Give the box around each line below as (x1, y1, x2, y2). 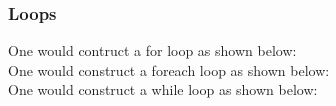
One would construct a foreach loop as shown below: (8, 59, 330, 80)
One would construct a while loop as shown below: (8, 79, 318, 100)
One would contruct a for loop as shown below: (8, 40, 297, 61)
